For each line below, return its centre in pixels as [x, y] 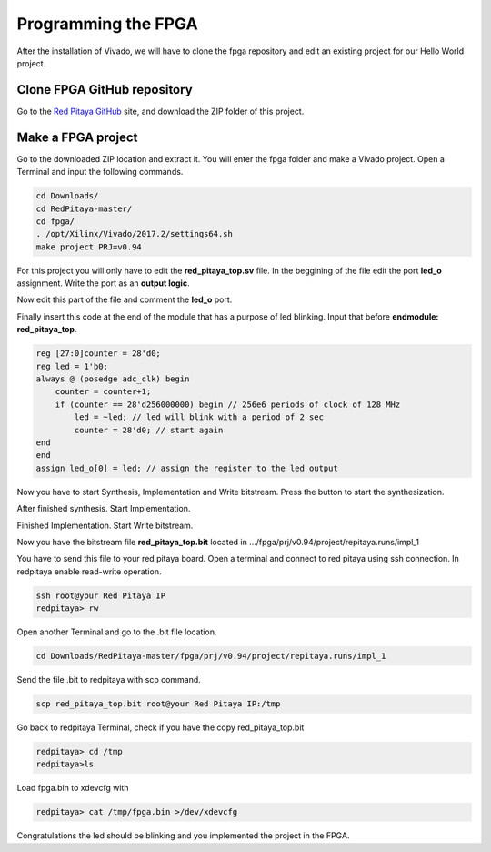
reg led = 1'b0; [72, 366]
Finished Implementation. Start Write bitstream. [105, 525]
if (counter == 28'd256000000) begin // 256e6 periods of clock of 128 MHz [228, 404]
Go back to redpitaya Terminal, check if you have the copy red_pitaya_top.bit [160, 727]
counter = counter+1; [103, 392]
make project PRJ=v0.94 [89, 247]
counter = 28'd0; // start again [149, 430]
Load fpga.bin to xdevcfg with [73, 788]
